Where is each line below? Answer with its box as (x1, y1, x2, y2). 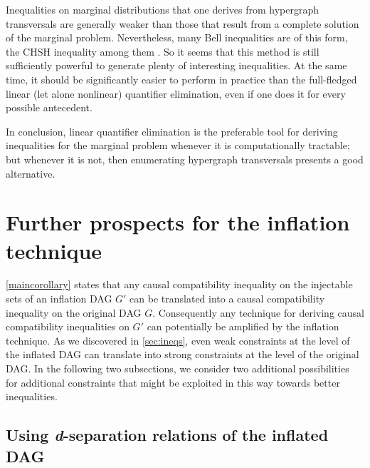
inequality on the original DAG (6, 305, 142, 320)
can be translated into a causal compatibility (129, 291, 325, 306)
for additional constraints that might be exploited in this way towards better (6, 375, 340, 390)
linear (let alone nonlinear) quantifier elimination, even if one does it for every (6, 86, 346, 101)
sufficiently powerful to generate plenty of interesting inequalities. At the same (6, 58, 347, 73)
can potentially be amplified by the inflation (147, 319, 339, 334)
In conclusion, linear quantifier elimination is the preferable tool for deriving (6, 123, 338, 138)
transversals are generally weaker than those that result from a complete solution (6, 16, 359, 31)
